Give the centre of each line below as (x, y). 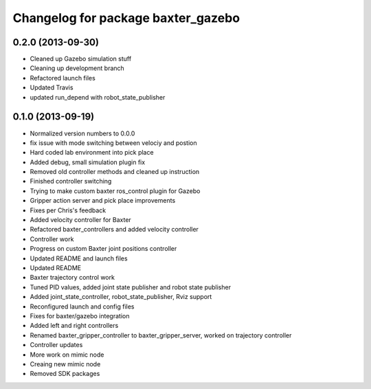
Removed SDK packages (65, 374)
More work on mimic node (67, 355)
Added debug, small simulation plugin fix (88, 162)
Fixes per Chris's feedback (68, 210)
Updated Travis (52, 88)
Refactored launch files (63, 78)
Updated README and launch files (79, 258)
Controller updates (56, 345)
